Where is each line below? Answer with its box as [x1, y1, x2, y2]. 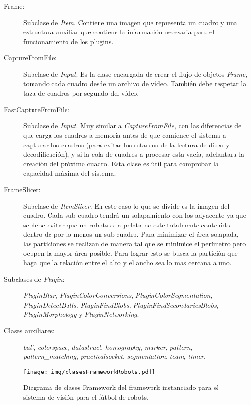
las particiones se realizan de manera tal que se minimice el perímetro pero [23, 238, 246, 248]
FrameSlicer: [4, 184, 41, 194]
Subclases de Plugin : [4, 274, 65, 284]
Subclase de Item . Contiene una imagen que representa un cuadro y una [23, 17, 237, 27]
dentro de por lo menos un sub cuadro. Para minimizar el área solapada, [23, 229, 239, 239]
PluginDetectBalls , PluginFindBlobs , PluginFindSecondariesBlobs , [23, 299, 218, 309]
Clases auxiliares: [4, 325, 55, 336]
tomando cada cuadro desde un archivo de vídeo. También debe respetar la [23, 78, 247, 88]
